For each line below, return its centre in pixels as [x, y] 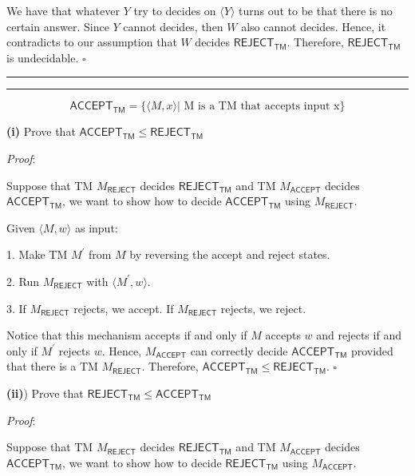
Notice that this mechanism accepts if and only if [127, 335]
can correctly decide [239, 350]
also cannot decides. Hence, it [314, 26]
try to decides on [175, 10]
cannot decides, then [173, 26]
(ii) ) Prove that [45, 393]
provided [372, 350]
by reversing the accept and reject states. [230, 254]
